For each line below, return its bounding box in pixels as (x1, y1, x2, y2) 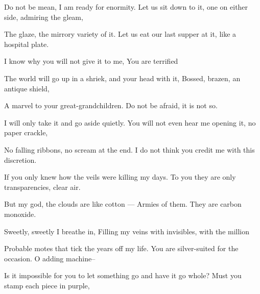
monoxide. (4, 208, 36, 219)
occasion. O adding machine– (4, 253, 96, 263)
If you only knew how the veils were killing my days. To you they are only (4, 171, 236, 182)
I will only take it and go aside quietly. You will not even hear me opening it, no (4, 117, 256, 128)
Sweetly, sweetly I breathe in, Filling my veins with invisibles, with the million (4, 226, 250, 236)
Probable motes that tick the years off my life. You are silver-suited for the (4, 243, 239, 254)
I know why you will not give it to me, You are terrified (4, 56, 178, 66)
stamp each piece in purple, (4, 280, 90, 290)
